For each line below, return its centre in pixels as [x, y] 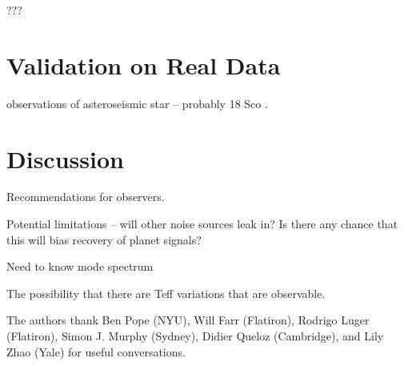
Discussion [65, 158]
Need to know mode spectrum [80, 266]
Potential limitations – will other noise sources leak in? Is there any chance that [202, 224]
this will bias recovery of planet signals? [104, 239]
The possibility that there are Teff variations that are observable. [166, 293]
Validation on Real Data [144, 64]
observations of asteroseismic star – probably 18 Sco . [137, 103]
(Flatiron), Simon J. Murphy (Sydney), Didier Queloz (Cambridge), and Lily [195, 336]
